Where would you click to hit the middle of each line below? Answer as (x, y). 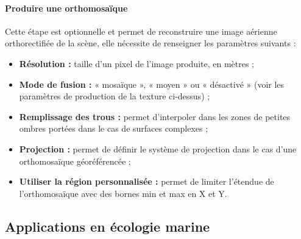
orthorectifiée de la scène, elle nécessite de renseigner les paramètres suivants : (150, 43)
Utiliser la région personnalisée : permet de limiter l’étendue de (147, 181)
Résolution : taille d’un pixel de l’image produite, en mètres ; (137, 63)
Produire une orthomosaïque (66, 8)
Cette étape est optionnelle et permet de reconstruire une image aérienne (141, 31)
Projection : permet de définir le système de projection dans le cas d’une (158, 148)
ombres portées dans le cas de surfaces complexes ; (114, 128)
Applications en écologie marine (108, 226)
